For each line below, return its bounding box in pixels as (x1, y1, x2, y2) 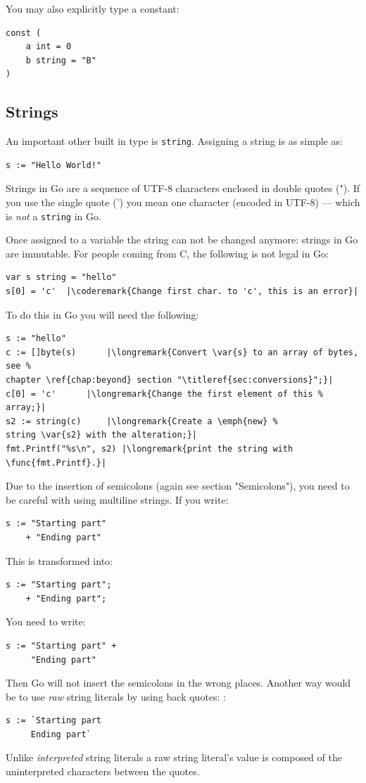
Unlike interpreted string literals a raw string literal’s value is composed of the (6, 750, 342, 765)
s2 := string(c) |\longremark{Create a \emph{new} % (6, 416, 278, 426)
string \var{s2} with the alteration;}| (6, 430, 198, 440)
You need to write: (6, 614, 86, 629)
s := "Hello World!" (6, 160, 102, 170)
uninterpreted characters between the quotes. (6, 764, 200, 779)
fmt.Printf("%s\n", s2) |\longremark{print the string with (6, 443, 294, 454)
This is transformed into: (6, 553, 113, 568)
